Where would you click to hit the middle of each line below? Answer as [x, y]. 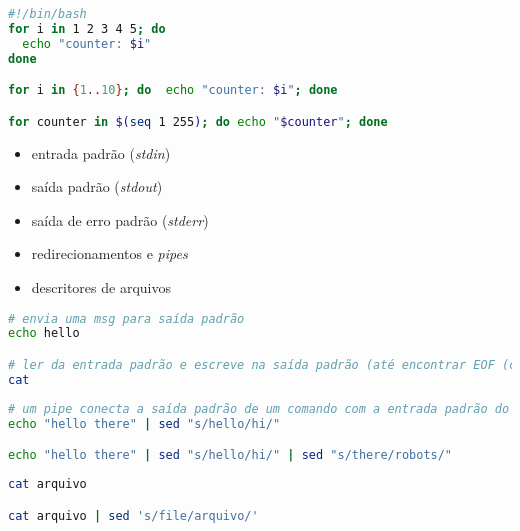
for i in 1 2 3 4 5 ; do [87, 28]
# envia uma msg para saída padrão [126, 318]
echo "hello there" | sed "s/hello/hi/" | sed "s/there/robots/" [230, 455]
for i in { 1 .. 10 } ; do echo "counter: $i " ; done [173, 90]
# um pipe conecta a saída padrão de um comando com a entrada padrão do [259, 408]
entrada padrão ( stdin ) [101, 152]
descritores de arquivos [101, 286]
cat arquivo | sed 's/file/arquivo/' [133, 515]
